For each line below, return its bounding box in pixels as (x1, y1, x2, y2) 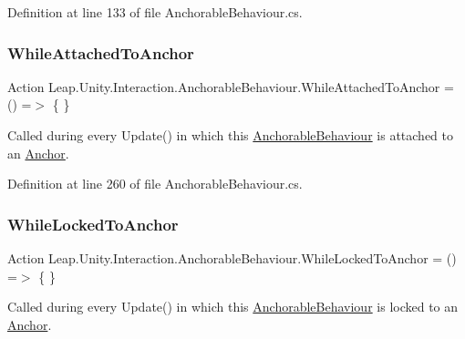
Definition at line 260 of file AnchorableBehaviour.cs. (7, 174, 303, 193)
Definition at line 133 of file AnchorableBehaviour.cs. (7, 3, 303, 21)
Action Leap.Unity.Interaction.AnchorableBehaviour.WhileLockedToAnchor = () (7, 249, 457, 267)
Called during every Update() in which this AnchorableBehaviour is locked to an (7, 297, 459, 316)
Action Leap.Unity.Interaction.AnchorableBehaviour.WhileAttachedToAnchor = (7, 77, 454, 96)
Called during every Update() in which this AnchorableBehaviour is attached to (7, 126, 453, 144)
